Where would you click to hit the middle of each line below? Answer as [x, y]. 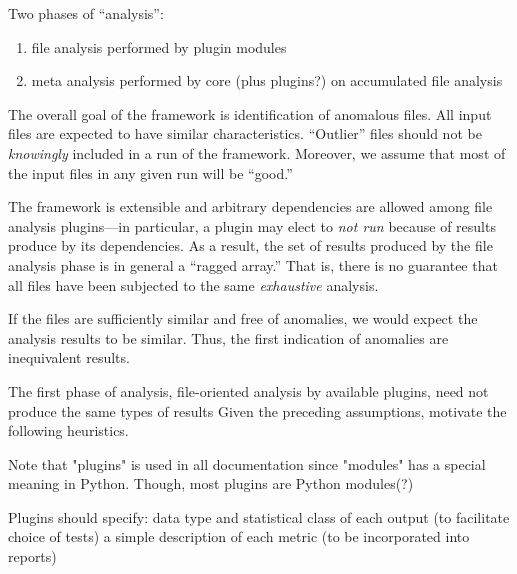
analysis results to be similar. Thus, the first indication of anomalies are [228, 337]
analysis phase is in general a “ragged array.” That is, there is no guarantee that [253, 264]
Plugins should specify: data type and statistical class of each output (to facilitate [259, 516]
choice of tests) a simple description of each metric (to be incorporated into [239, 536]
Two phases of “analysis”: [86, 13]
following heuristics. [68, 430]
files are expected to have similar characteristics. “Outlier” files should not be [245, 133]
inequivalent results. [69, 357]
